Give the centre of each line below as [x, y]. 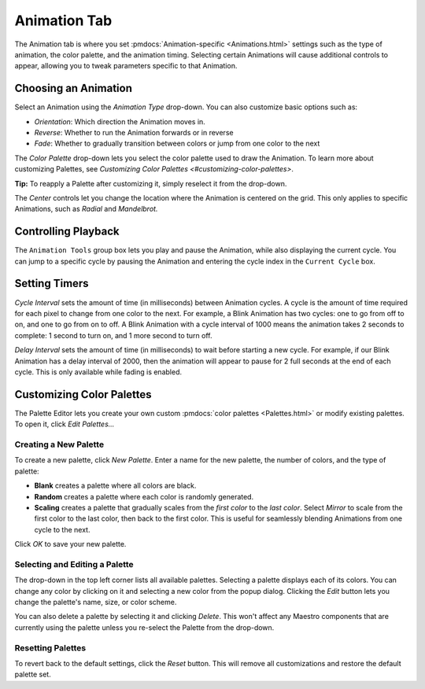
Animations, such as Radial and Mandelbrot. [86, 209]
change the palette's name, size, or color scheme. [96, 602]
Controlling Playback [67, 232]
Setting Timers [52, 284]
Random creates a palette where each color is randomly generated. [144, 496]
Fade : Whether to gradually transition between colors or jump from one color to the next [177, 144]
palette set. [33, 674]
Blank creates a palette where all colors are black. [115, 486]
